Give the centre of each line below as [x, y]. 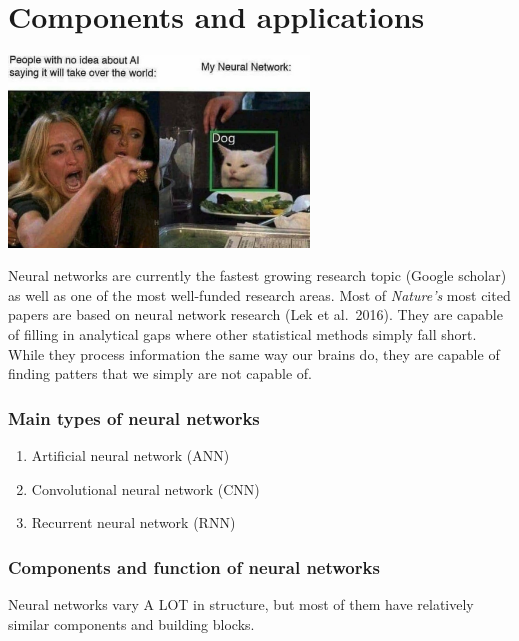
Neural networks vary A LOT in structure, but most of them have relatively [241, 604]
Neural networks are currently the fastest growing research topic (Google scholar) [257, 275]
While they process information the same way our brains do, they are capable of [254, 353]
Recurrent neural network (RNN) [133, 522]
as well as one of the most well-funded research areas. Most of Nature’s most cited [259, 294]
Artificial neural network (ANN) [130, 455]
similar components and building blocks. [131, 623]
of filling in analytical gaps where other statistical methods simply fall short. [242, 334]
